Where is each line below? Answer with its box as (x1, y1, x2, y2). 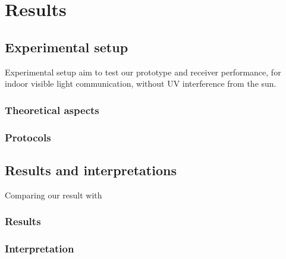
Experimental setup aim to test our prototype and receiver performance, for (5, 65, 281, 78)
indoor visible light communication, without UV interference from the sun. (5, 77, 276, 90)
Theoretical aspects (5, 102, 99, 117)
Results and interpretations (5, 160, 177, 179)
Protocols (5, 129, 51, 144)
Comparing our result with (5, 188, 102, 201)
